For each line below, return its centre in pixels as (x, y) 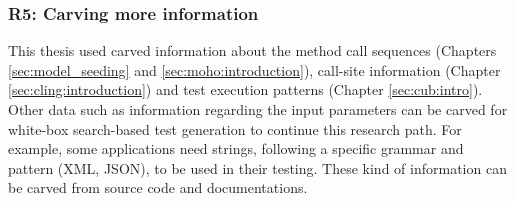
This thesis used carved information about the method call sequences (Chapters (252, 50)
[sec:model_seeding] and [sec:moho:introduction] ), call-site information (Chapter (254, 69)
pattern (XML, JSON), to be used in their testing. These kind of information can (257, 167)
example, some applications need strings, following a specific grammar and (236, 148)
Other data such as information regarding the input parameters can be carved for (258, 109)
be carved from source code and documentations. (158, 187)
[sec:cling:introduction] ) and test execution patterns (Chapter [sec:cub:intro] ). (245, 89)
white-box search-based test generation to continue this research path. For (235, 128)
